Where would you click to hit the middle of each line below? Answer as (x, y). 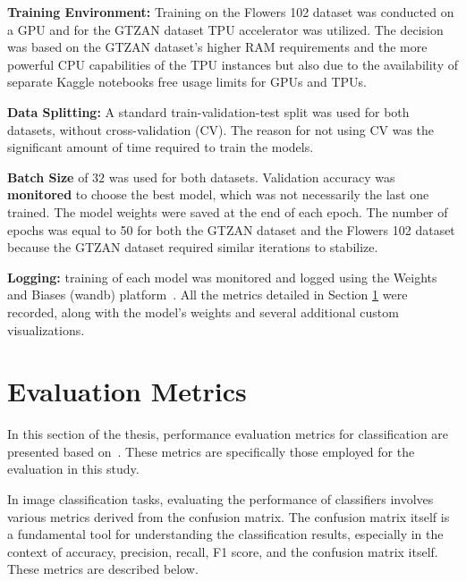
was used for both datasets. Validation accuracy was (252, 177)
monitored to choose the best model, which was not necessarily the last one (218, 194)
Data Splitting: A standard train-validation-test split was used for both (208, 111)
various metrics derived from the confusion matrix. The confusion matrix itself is (229, 516)
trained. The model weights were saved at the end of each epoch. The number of (228, 211)
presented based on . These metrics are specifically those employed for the (211, 451)
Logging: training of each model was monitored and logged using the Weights (222, 277)
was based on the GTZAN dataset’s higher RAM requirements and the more (217, 47)
